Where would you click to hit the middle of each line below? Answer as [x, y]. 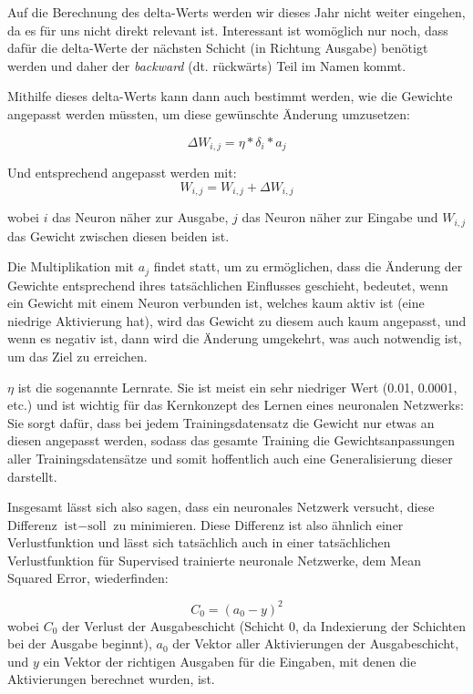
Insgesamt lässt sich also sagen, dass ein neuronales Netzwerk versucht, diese [221, 507]
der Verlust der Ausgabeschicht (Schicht [174, 625]
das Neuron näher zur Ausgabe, [140, 217]
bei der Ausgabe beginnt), [80, 643]
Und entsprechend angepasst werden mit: [122, 173]
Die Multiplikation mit [71, 266]
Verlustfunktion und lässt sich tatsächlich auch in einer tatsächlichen [199, 542]
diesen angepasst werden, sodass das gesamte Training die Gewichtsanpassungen [231, 440]
